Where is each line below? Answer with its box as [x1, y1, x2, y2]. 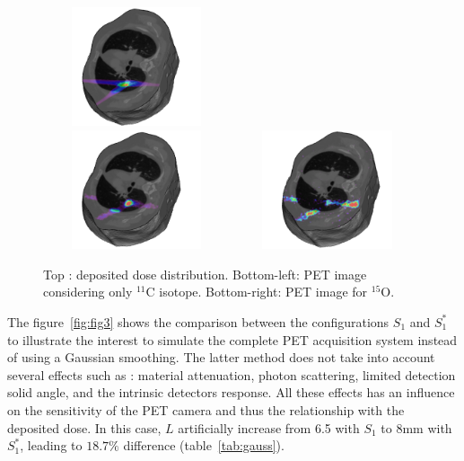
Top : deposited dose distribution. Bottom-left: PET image [43, 264, 367, 283]
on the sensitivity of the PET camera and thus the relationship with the [7, 400, 405, 419]
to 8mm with [381, 418, 452, 437]
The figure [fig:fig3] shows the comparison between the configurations [7, 312, 390, 331]
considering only [43, 282, 133, 301]
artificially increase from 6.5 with [178, 418, 360, 437]
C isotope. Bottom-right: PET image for [145, 282, 368, 301]
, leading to [20, 436, 83, 455]
